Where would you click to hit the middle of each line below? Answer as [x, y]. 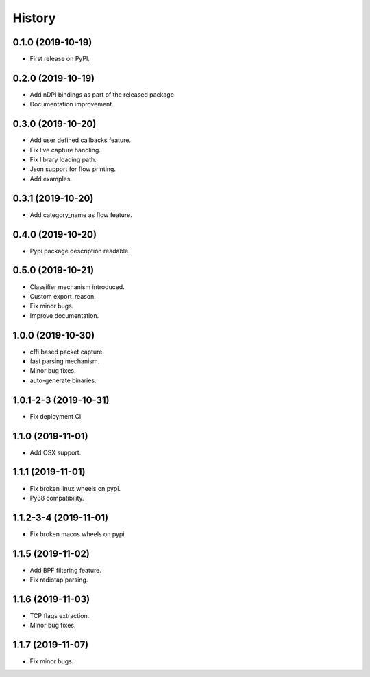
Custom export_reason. [63, 296]
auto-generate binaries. [63, 380]
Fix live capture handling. [65, 150]
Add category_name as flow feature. [81, 215]
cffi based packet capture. [67, 352]
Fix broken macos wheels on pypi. [78, 534]
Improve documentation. [64, 315]
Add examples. [51, 179]
